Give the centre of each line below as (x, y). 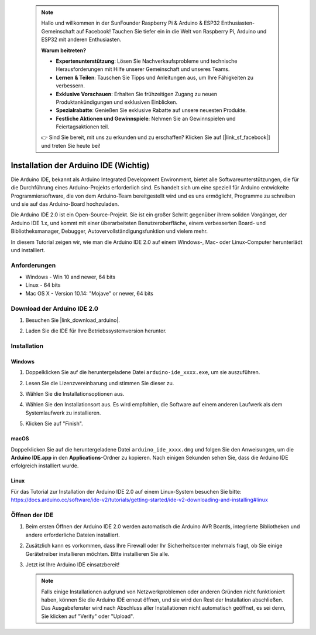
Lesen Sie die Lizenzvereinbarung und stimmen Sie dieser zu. (100, 383)
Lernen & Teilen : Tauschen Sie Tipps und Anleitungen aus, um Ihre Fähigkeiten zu (155, 77)
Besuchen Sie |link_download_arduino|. (73, 320)
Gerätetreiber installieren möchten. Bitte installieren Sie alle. (97, 553)
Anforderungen (33, 265)
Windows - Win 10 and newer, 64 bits (71, 277)
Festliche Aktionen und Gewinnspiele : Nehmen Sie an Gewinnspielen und (146, 118)
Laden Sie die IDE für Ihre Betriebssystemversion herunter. (96, 331)
